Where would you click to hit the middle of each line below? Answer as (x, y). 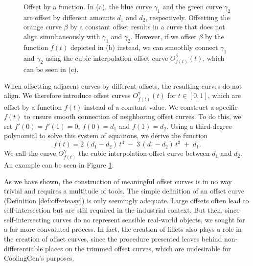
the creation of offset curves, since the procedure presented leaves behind (113, 239)
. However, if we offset (163, 36)
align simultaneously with (62, 36)
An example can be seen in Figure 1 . (59, 164)
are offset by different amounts (69, 17)
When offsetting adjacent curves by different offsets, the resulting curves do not (123, 85)
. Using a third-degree (199, 126)
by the (214, 36)
